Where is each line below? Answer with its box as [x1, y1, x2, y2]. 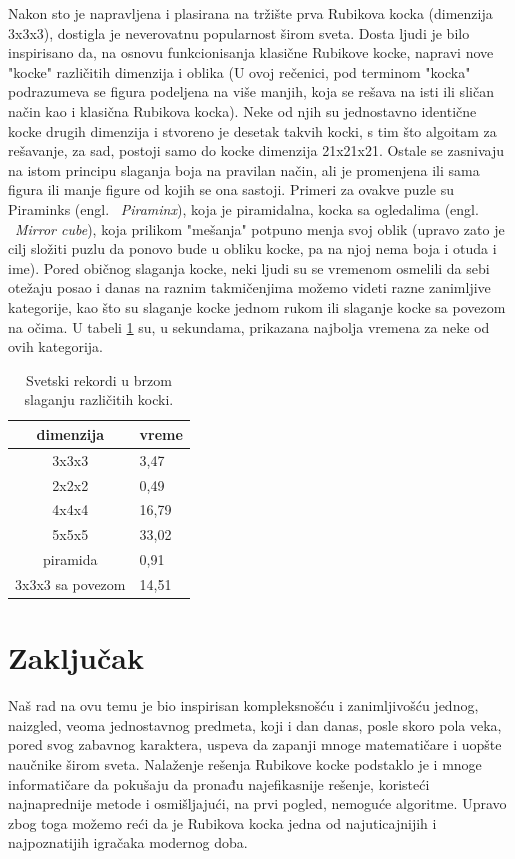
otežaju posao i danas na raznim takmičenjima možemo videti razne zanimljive [8, 277, 491, 298]
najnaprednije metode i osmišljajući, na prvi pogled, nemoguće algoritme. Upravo [8, 793, 507, 814]
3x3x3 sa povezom [15, 573, 126, 594]
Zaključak [8, 637, 144, 678]
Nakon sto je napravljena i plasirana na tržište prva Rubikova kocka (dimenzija [8, 3, 493, 23]
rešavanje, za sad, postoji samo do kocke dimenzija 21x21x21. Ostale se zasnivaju [8, 140, 504, 161]
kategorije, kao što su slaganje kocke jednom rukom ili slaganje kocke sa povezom [8, 296, 506, 317]
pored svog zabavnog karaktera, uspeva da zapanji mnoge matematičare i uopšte [8, 734, 502, 755]
